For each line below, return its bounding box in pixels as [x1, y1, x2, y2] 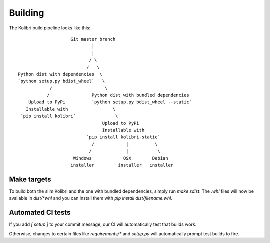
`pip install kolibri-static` [86, 134, 161, 140]
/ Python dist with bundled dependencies [46, 92, 189, 98]
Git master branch [70, 36, 116, 42]
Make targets [9, 175, 52, 183]
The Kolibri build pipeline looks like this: [9, 25, 91, 31]
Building [9, 7, 44, 18]
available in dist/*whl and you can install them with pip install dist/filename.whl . [9, 195, 172, 201]
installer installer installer [70, 162, 174, 168]
